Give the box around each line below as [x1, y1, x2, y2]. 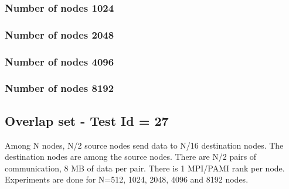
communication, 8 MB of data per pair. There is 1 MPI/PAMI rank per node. [5, 161, 285, 174]
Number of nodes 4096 [5, 54, 114, 68]
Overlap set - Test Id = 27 [5, 111, 169, 129]
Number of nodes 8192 [5, 81, 114, 95]
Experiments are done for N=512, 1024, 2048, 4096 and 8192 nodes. [5, 173, 249, 185]
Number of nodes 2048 [5, 27, 114, 42]
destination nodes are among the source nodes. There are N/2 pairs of [5, 150, 257, 163]
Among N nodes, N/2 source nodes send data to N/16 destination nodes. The [5, 139, 284, 151]
